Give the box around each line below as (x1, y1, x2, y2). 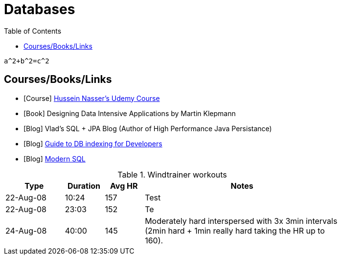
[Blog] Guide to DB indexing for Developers (23, 139, 162, 148)
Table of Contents (4, 26, 62, 35)
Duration (67, 180, 101, 191)
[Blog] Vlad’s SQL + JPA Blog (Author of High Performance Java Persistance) (23, 124, 272, 133)
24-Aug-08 (5, 225, 47, 236)
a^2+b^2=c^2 (4, 57, 49, 65)
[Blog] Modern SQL (23, 154, 86, 163)
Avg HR (110, 180, 138, 191)
